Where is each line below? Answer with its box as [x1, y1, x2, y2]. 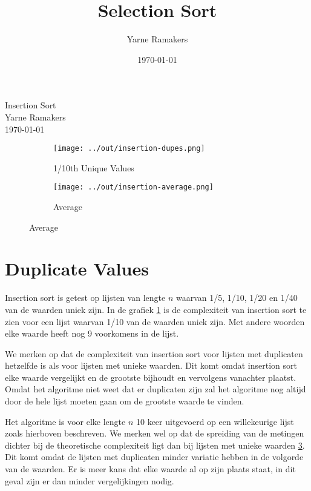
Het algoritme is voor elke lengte [5, 415, 126, 427]
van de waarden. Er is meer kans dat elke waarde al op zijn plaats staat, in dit [5, 463, 296, 475]
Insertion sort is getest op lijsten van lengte [5, 291, 166, 304]
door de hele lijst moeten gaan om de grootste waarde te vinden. [5, 395, 244, 407]
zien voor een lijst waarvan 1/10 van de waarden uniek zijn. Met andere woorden [5, 315, 305, 328]
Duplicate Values [5, 256, 149, 281]
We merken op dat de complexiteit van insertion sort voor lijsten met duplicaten [5, 347, 303, 360]
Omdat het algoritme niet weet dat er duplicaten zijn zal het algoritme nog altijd [5, 383, 306, 395]
